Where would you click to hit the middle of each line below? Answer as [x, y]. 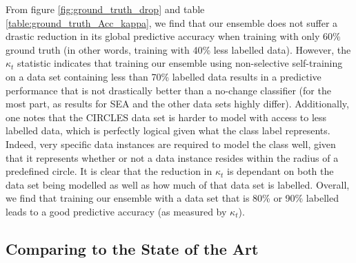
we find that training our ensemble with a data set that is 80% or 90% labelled [172, 198]
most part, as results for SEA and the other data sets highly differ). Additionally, [177, 104]
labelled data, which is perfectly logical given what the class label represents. [168, 130]
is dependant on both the [280, 171]
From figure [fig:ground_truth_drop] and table [105, 9]
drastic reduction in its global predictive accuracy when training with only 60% [173, 36]
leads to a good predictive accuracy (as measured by [116, 211]
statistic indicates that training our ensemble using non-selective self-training [180, 63]
